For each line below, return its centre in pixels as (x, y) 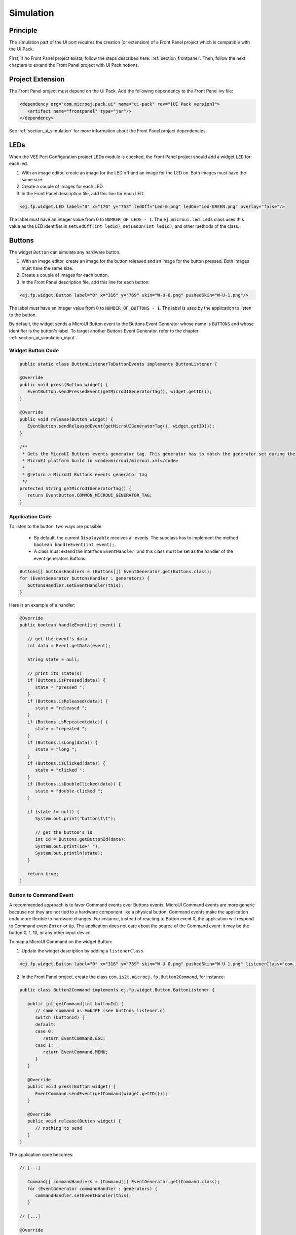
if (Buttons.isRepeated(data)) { (68, 722)
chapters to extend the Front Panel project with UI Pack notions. (74, 65)
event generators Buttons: (60, 558)
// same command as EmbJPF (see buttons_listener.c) (100, 1010)
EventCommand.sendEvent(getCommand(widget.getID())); (102, 1093)
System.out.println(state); (69, 853)
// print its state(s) (55, 674)
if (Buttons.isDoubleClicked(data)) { (74, 784)
